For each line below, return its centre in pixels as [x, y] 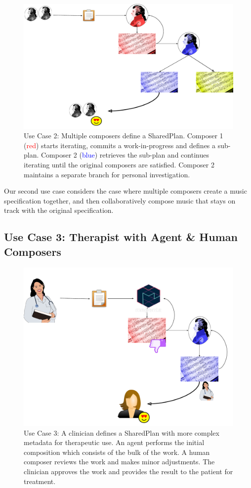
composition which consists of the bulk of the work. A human [117, 452]
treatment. [40, 481]
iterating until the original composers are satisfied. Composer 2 [119, 164]
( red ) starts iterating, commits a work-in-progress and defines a [120, 145]
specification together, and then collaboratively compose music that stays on [120, 200]
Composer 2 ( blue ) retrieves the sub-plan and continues [125, 155]
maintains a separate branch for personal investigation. [107, 174]
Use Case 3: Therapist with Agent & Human [121, 237]
